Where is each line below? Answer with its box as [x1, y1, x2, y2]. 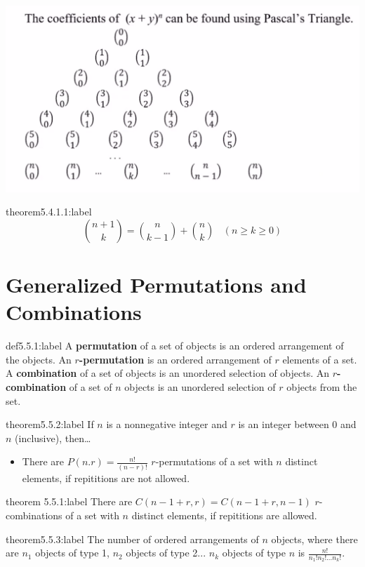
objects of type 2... [126, 545, 206, 560]
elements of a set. [282, 352, 357, 366]
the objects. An [6, 352, 72, 366]
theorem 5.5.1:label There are [6, 494, 133, 509]
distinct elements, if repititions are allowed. [131, 507, 317, 522]
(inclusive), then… [15, 430, 91, 445]
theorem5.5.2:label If [6, 417, 94, 432]
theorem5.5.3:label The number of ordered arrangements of [6, 531, 259, 546]
